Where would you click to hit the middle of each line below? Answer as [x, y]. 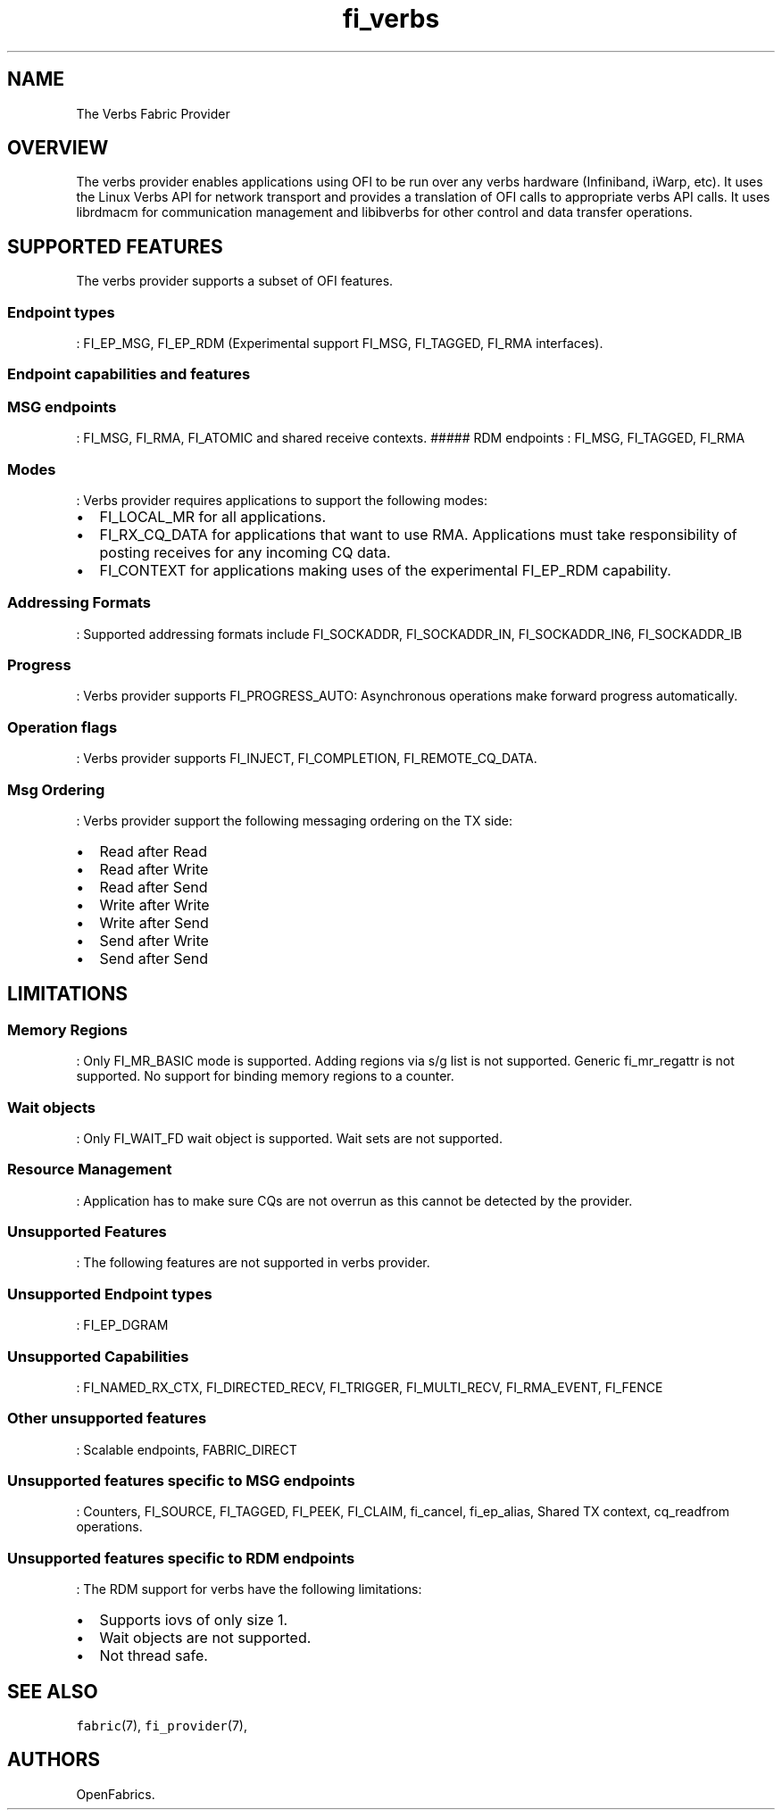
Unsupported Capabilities [98, 1356]
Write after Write [154, 904]
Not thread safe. [154, 1656]
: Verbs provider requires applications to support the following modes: [282, 500]
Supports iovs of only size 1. [194, 1620]
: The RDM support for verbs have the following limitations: [249, 1589]
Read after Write [154, 869]
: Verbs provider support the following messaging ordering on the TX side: [294, 820]
